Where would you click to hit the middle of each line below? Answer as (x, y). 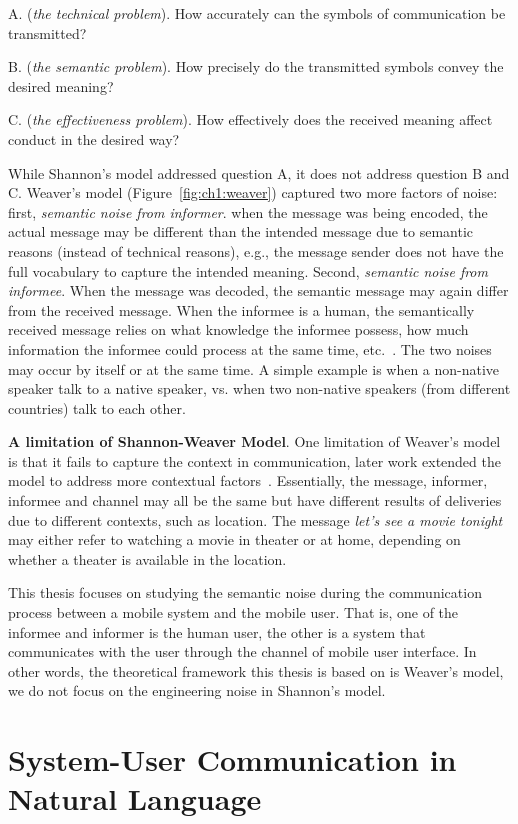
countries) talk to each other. (97, 407)
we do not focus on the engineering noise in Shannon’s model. (197, 690)
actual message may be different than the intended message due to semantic (241, 231)
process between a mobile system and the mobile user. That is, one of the (233, 612)
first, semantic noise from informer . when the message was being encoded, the (248, 211)
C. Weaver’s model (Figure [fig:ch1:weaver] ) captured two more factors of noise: (253, 192)
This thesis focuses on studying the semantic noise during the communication (245, 592)
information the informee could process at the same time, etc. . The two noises (250, 348)
